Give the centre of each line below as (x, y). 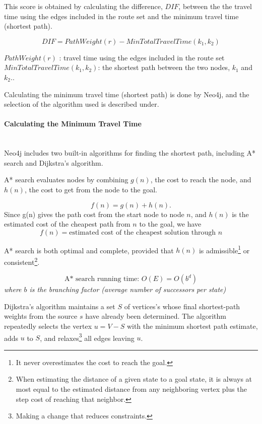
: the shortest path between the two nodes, (164, 67)
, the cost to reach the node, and (201, 180)
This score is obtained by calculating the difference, (83, 6)
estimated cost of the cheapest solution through (143, 232)
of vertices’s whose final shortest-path (182, 306)
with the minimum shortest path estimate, (192, 326)
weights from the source (41, 316)
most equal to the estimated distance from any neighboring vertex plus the (131, 389)
